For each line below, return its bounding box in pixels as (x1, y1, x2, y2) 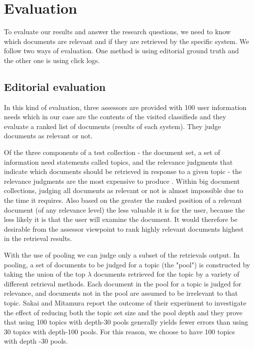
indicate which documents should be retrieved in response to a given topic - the (4, 166, 242, 176)
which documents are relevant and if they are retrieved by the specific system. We (4, 36, 249, 46)
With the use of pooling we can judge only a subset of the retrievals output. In (4, 250, 240, 260)
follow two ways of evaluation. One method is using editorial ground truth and (4, 45, 239, 56)
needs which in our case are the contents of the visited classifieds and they (4, 111, 226, 122)
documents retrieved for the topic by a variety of (93, 269, 239, 279)
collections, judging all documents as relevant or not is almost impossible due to (4, 185, 243, 196)
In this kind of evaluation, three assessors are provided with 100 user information (4, 102, 247, 112)
